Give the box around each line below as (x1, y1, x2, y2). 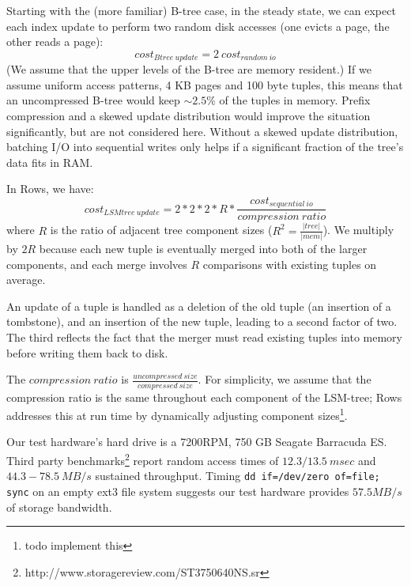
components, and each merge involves (6, 255, 187, 272)
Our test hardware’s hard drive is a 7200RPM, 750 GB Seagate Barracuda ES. (6, 433, 387, 450)
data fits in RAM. (6, 153, 93, 170)
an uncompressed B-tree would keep (6, 92, 180, 108)
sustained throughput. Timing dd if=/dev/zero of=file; (95, 467, 380, 484)
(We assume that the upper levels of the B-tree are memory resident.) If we (6, 61, 371, 78)
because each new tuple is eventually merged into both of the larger (39, 240, 368, 257)
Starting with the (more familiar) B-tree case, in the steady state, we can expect (6, 2, 396, 18)
